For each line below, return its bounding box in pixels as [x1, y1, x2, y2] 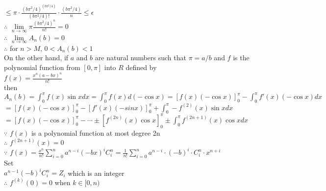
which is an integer [68, 167, 125, 178]
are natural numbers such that [95, 52, 186, 63]
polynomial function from [4, 62, 80, 72]
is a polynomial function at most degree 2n [31, 127, 160, 138]
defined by [125, 62, 157, 72]
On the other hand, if [4, 52, 69, 63]
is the [233, 52, 250, 63]
